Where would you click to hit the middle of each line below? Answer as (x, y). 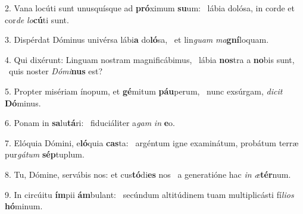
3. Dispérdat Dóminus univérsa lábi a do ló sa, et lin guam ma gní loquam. (137, 40)
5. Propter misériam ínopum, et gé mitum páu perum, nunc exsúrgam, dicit (144, 91)
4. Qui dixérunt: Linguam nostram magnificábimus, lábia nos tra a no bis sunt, (150, 59)
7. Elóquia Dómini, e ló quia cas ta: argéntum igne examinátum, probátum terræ (152, 142)
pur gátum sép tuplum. (45, 154)
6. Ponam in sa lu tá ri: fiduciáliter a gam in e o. (90, 123)
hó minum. (24, 206)
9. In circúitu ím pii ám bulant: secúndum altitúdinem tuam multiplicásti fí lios (149, 194)
